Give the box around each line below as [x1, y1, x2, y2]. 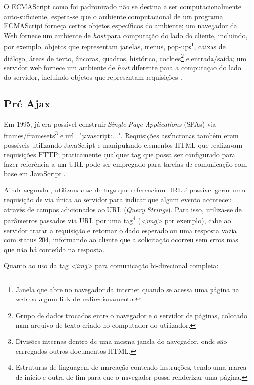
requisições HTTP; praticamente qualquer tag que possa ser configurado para [4, 149, 235, 159]
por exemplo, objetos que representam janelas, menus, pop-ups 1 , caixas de [4, 40, 226, 52]
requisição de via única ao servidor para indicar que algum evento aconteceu [4, 194, 232, 205]
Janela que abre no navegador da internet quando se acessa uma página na [15, 284, 239, 294]
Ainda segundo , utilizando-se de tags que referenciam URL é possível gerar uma [4, 185, 246, 195]
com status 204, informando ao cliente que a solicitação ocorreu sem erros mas [4, 235, 238, 245]
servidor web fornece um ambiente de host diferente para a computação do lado [4, 62, 241, 72]
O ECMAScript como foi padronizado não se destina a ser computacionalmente [4, 1, 241, 11]
